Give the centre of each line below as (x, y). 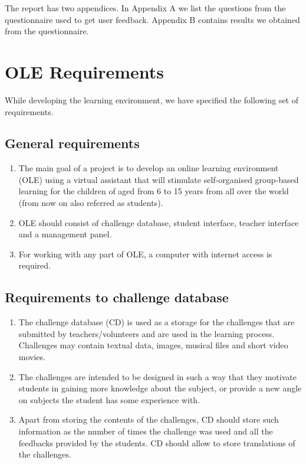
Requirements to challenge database (117, 297)
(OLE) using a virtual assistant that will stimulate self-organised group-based (159, 179)
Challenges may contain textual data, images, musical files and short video (153, 345)
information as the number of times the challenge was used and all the (146, 431)
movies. (32, 357)
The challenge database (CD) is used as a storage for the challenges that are (157, 322)
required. (34, 265)
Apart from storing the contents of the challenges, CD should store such (149, 419)
